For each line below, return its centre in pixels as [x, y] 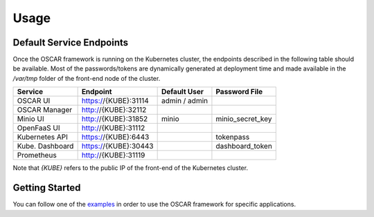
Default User [182, 92]
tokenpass [233, 137]
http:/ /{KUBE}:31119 [113, 155]
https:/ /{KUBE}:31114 [115, 101]
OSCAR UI [34, 101]
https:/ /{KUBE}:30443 [117, 147]
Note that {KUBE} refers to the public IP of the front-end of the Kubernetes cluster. [131, 168]
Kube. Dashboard [45, 147]
